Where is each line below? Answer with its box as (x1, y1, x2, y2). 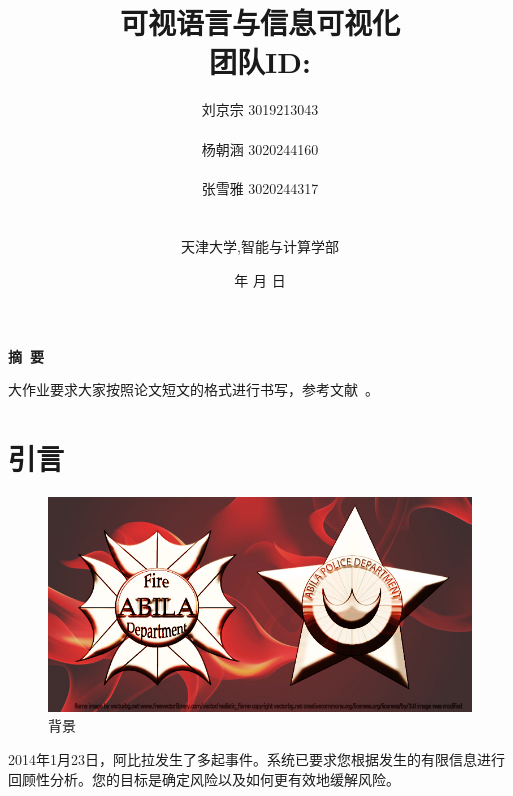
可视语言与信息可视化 (119, 2, 400, 43)
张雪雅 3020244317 (201, 177, 319, 198)
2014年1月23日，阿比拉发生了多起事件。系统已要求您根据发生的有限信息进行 (8, 748, 505, 769)
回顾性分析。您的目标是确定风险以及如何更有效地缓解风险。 (8, 768, 400, 789)
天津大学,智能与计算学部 (181, 236, 339, 257)
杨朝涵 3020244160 (201, 138, 319, 159)
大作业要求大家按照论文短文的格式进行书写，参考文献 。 (8, 379, 379, 400)
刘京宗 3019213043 (201, 99, 319, 120)
